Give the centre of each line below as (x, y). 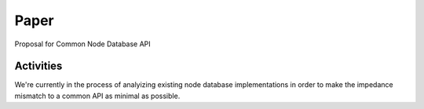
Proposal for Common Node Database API (82, 44)
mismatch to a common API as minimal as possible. (97, 96)
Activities (38, 66)
